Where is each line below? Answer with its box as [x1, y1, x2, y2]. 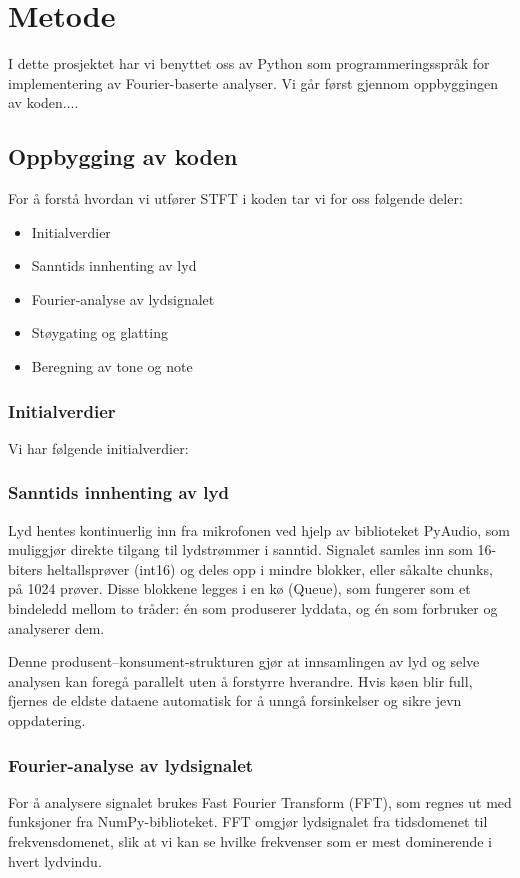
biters [8, 558, 43, 579]
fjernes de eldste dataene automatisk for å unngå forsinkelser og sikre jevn [8, 690, 462, 711]
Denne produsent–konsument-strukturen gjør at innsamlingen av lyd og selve [8, 651, 480, 672]
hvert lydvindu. [8, 850, 102, 871]
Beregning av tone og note [31, 356, 193, 377]
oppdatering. [8, 710, 86, 731]
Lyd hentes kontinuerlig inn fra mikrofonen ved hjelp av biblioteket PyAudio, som [8, 519, 510, 540]
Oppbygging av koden [8, 141, 238, 172]
